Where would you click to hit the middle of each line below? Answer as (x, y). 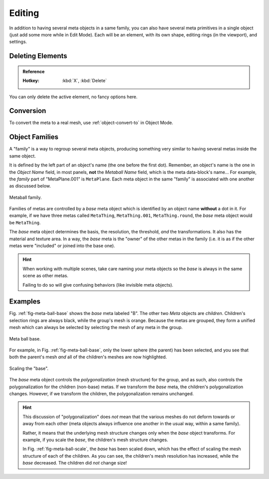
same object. (22, 156)
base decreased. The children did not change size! (75, 463)
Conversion (28, 111)
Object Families (34, 137)
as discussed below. (30, 186)
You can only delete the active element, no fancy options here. (73, 97)
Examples (25, 302)
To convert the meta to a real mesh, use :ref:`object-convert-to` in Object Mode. (91, 123)
